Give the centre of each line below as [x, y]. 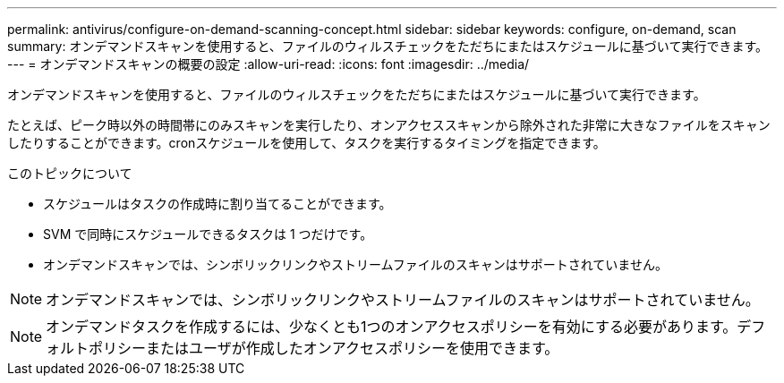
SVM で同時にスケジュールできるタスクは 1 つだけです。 [208, 234]
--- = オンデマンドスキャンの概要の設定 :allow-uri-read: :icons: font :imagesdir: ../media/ [268, 64]
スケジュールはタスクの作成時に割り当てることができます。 [217, 204]
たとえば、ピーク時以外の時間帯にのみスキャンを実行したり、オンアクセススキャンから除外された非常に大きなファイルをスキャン [389, 125]
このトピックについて [70, 173]
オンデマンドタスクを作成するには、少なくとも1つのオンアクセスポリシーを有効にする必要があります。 [392, 327]
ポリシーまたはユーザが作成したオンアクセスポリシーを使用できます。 [324, 348]
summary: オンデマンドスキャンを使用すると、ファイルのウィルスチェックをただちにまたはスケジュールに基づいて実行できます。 [388, 46]
